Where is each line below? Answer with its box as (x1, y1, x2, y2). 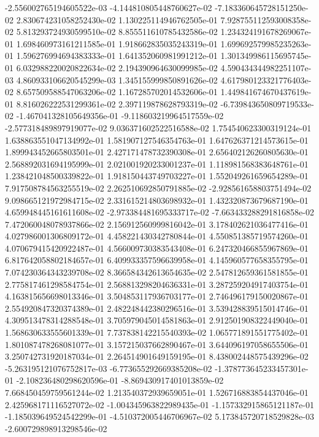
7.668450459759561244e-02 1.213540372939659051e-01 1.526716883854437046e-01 (5, 386, 309, 398)
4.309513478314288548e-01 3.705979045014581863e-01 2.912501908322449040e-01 (5, 314, 309, 327)
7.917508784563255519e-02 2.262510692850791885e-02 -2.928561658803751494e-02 (5, 181, 312, 194)
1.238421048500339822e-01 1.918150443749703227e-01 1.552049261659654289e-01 (5, 169, 309, 182)
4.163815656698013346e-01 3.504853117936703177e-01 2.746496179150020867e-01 (5, 290, 309, 303)
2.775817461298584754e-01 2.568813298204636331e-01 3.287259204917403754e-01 (5, 277, 309, 290)
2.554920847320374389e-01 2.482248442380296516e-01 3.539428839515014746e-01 (5, 301, 309, 314)
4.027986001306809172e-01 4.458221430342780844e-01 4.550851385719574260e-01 (5, 230, 309, 242)
